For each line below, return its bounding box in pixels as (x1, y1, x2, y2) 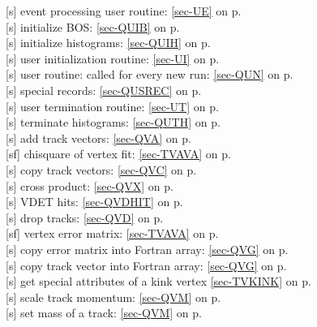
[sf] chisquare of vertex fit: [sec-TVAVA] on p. (6, 145, 231, 162)
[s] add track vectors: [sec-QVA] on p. (6, 129, 191, 146)
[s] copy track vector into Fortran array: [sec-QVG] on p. (6, 256, 287, 273)
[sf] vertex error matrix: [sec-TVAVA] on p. (6, 225, 219, 242)
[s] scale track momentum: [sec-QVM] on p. (6, 288, 221, 305)
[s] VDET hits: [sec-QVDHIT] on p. (6, 193, 183, 210)
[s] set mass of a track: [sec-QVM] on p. (6, 304, 202, 321)
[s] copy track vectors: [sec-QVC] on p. (6, 161, 197, 178)
